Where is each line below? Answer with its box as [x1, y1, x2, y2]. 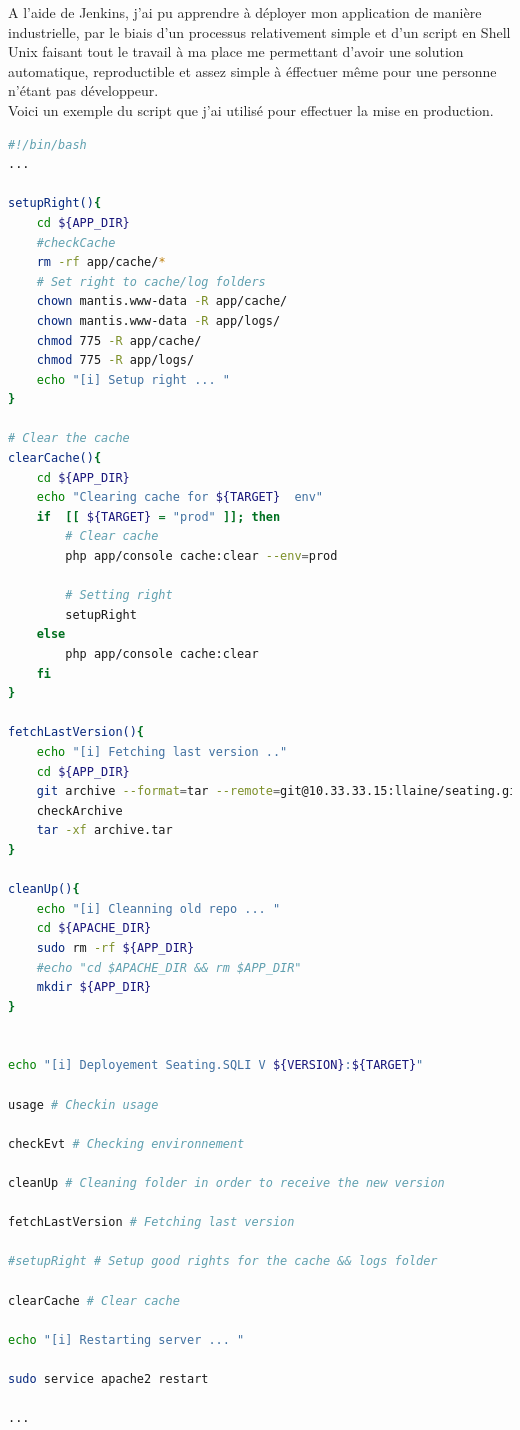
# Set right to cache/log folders [36, 274, 266, 289]
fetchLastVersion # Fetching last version [8, 1215, 295, 1230]
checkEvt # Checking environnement [8, 1136, 245, 1151]
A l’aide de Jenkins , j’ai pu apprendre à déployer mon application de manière [8, 2, 482, 22]
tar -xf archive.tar [36, 823, 173, 838]
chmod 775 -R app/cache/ [36, 333, 202, 348]
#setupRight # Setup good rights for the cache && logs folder [8, 1254, 438, 1269]
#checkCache [36, 235, 116, 250]
